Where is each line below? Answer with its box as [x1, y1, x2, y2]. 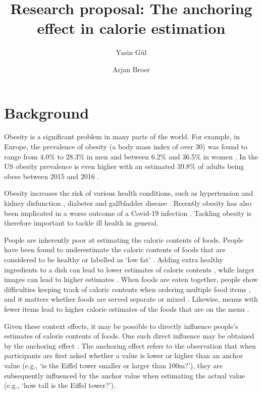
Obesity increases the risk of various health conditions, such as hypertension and [4, 188, 253, 198]
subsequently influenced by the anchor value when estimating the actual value [4, 370, 245, 380]
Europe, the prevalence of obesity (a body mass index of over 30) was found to [4, 141, 248, 152]
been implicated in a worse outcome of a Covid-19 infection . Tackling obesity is [4, 207, 252, 218]
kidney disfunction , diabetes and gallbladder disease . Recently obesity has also [4, 198, 251, 208]
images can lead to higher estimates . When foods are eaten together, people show [4, 274, 258, 285]
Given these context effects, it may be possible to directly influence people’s [4, 320, 238, 331]
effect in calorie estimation [37, 18, 226, 38]
